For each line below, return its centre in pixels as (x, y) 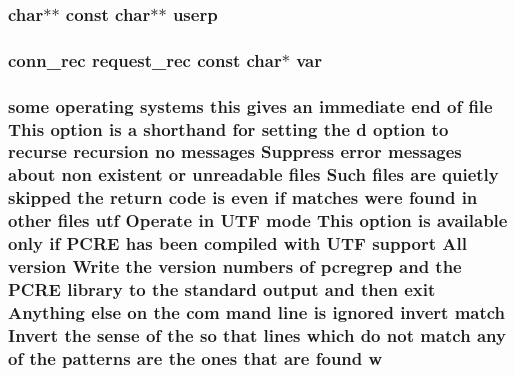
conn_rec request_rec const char (145, 59)
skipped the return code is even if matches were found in (243, 197)
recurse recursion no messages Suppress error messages (235, 151)
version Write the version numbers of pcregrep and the (235, 266)
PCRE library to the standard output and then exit (222, 288)
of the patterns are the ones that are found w (195, 357)
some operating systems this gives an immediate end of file (250, 105)
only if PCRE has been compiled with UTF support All (237, 243)
